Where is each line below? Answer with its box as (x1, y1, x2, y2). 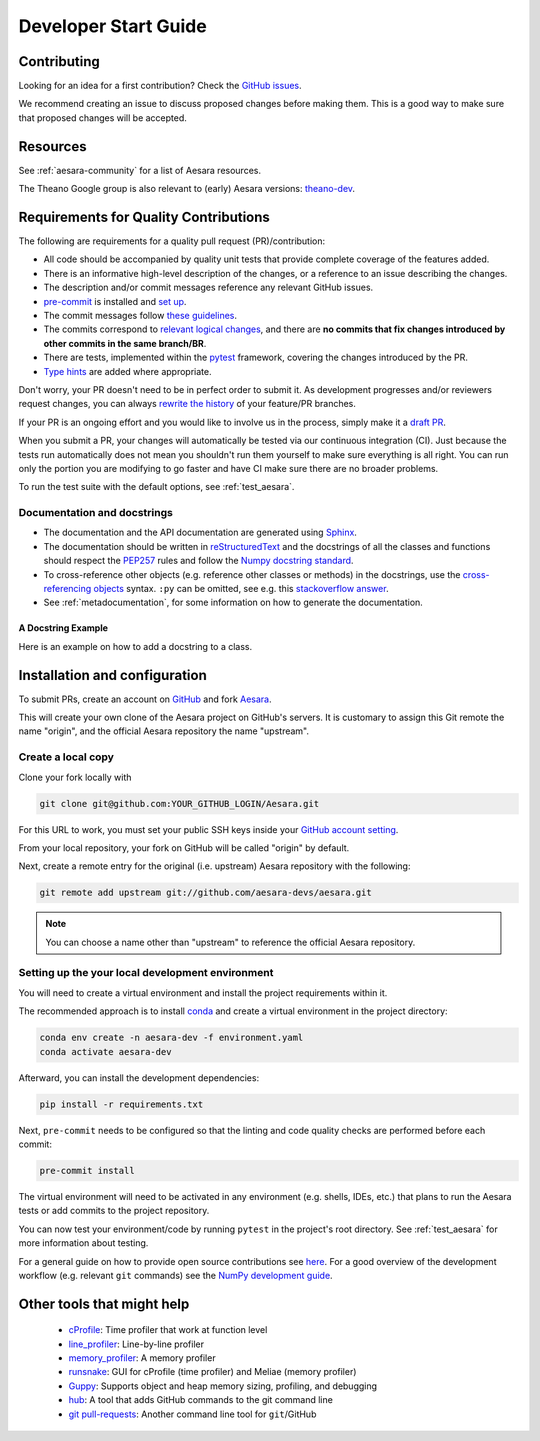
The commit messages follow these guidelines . (43, 310, 238, 321)
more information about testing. (18, 1237, 149, 1249)
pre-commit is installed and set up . (43, 295, 187, 307)
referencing (43, 583, 92, 594)
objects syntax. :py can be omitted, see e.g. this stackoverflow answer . (93, 583, 389, 594)
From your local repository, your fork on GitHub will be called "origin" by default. (18, 841, 350, 854)
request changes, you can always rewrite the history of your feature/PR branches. (18, 398, 357, 410)
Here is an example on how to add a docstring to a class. (18, 640, 253, 652)
